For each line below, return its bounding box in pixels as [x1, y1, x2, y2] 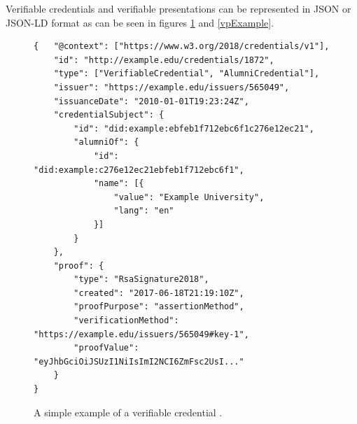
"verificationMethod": [73, 316, 179, 326]
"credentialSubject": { [53, 110, 164, 120]
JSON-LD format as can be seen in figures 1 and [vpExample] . [6, 15, 274, 29]
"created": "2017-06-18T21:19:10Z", [73, 288, 244, 298]
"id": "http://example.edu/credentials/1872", [53, 55, 274, 65]
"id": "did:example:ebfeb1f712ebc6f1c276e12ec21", [73, 123, 314, 134]
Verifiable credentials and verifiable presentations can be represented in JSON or [6, 1, 351, 15]
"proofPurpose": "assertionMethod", [73, 302, 244, 312]
